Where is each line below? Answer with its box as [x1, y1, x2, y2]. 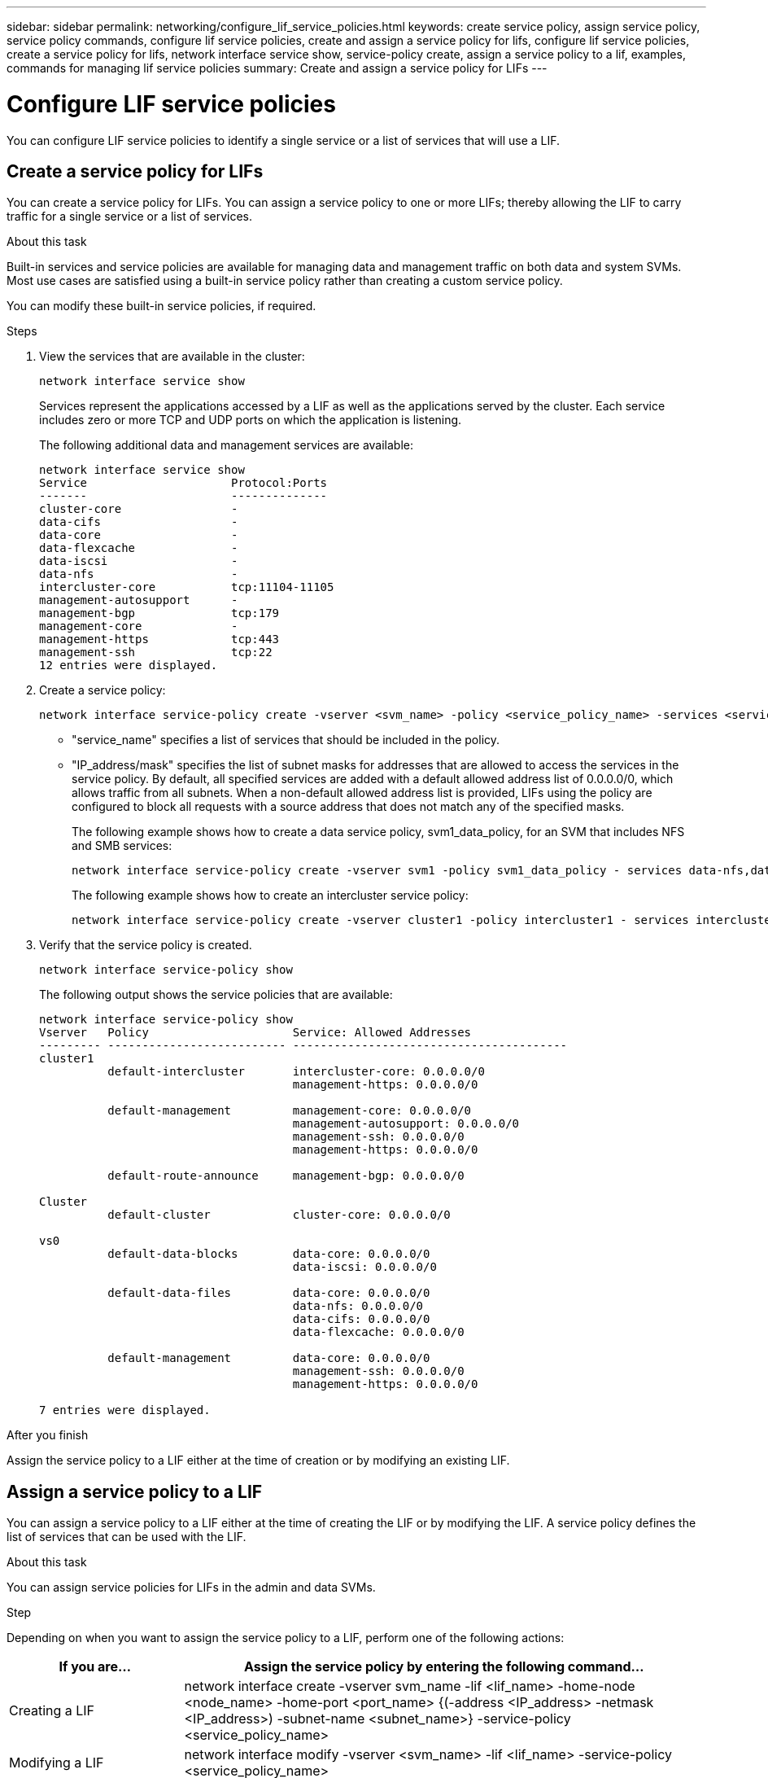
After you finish [7, 1428, 89, 1443]
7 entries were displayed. [39, 1404, 211, 1417]
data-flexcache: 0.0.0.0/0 [292, 1325, 465, 1339]
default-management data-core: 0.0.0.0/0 [107, 1351, 430, 1365]
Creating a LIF [9, 1702, 95, 1719]
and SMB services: [72, 839, 172, 853]
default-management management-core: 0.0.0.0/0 [107, 1104, 472, 1118]
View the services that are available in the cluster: [39, 349, 305, 364]
